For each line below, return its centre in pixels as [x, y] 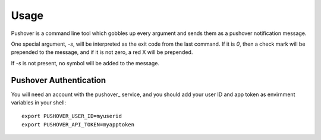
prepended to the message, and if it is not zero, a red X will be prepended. [102, 52]
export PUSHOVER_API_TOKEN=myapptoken [78, 124]
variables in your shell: [39, 103]
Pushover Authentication [59, 80]
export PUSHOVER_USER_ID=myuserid [72, 116]
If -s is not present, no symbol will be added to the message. [85, 63]
